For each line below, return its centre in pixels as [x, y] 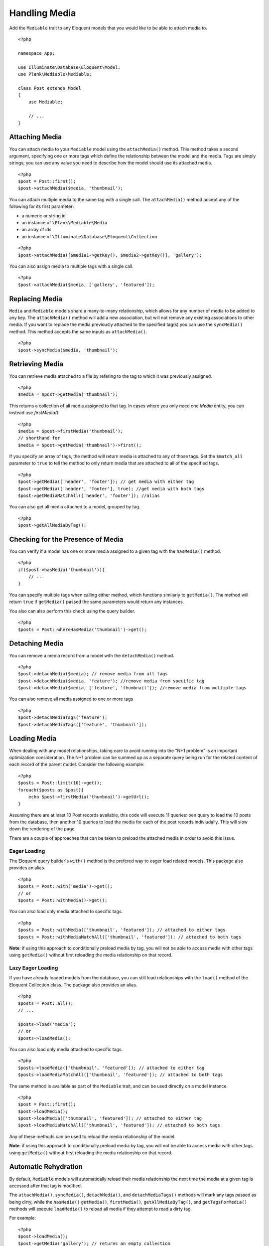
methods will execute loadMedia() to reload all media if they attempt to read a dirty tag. [100, 1209]
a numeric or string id [44, 216]
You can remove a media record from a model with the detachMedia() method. [92, 655]
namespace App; [37, 53]
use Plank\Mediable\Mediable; [55, 74]
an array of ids [37, 230]
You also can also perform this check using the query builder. [72, 611]
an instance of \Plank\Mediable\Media [65, 223]
